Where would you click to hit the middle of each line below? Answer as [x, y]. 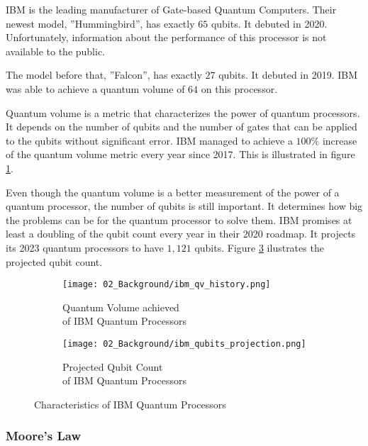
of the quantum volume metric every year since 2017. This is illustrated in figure [180, 154]
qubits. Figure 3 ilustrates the [259, 247]
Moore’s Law [44, 436]
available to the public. [56, 51]
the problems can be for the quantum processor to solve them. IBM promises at [179, 219]
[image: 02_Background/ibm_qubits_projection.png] [184, 344]
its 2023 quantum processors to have [85, 247]
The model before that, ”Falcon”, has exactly [104, 75]
